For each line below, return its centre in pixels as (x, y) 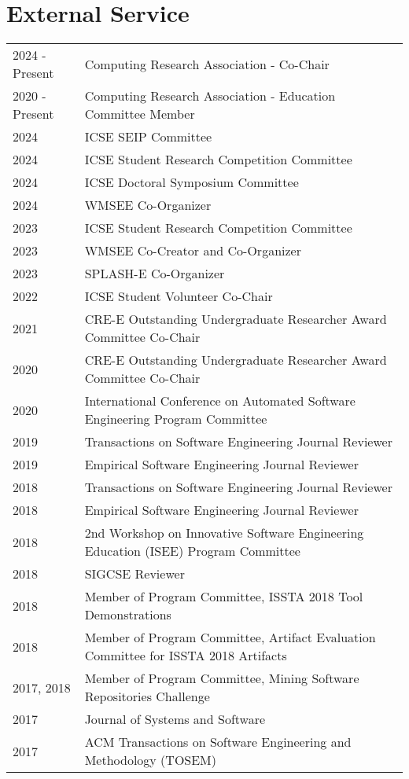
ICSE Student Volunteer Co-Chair (179, 296)
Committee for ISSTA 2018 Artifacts (186, 656)
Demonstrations (128, 615)
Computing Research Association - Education (210, 96)
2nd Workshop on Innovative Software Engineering (224, 533)
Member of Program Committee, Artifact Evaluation (230, 638)
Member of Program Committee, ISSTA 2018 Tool (224, 597)
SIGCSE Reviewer (134, 574)
